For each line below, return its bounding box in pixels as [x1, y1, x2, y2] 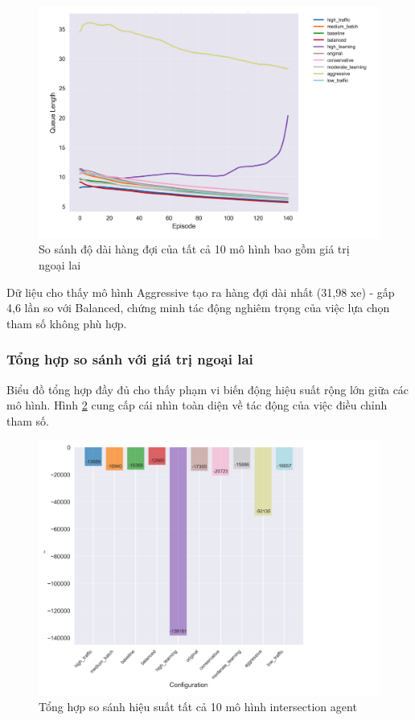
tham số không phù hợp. [6, 315, 127, 331]
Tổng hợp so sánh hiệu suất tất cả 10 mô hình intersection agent [39, 697, 357, 714]
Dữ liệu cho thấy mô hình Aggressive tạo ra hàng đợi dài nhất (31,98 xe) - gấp [6, 283, 395, 300]
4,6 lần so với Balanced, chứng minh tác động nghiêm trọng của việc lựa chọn [6, 299, 390, 316]
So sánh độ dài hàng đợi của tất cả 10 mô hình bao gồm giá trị [39, 241, 350, 257]
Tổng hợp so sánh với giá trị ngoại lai [6, 349, 253, 369]
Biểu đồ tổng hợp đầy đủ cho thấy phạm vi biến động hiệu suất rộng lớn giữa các [6, 381, 409, 397]
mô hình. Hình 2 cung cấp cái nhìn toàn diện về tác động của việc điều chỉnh [6, 397, 388, 413]
